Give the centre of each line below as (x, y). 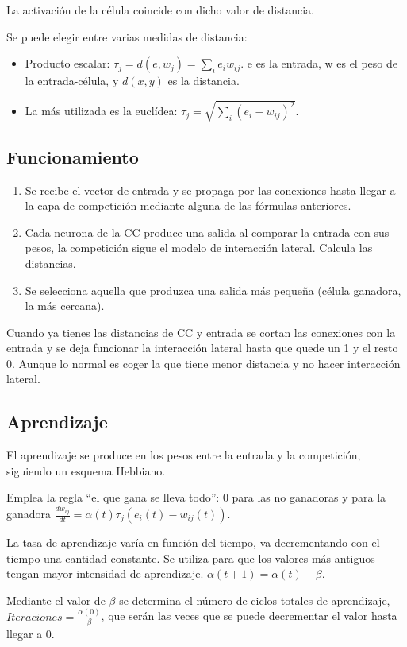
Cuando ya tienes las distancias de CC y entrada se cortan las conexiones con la (201, 332)
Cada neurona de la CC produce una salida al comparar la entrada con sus (207, 232)
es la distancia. (203, 81)
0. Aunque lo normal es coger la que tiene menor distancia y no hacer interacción (203, 363)
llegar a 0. (31, 633)
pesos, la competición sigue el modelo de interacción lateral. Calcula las (199, 248)
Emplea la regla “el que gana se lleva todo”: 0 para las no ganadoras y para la (196, 497)
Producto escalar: (67, 63)
